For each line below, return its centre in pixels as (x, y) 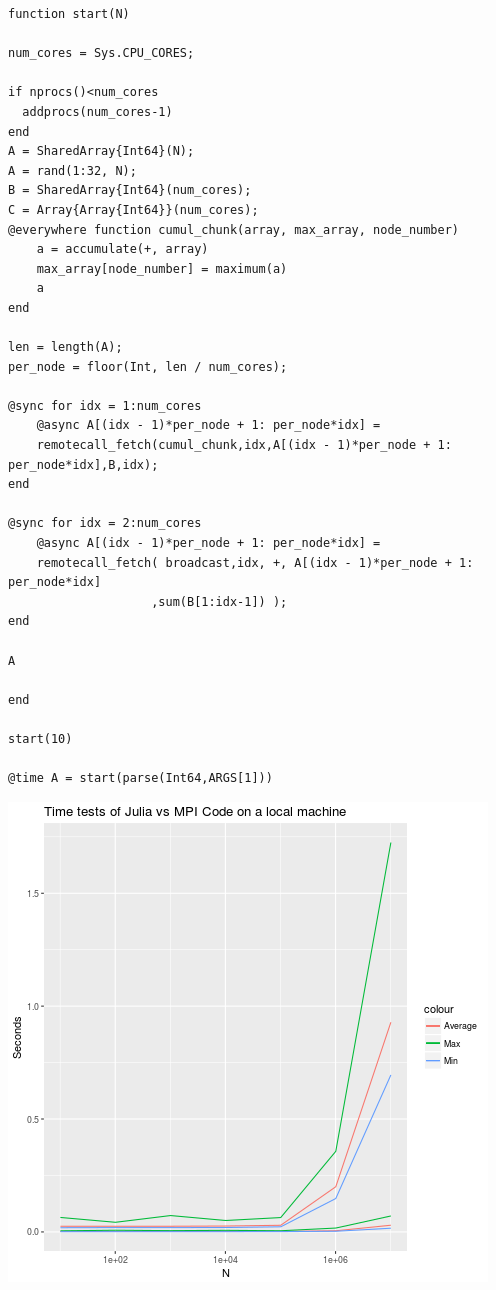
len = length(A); (65, 347)
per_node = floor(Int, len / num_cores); (148, 366)
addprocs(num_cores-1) (97, 111)
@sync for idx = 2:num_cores (105, 523)
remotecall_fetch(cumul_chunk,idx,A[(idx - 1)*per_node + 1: (244, 445)
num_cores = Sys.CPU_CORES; (101, 53)
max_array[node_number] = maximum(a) (162, 268)
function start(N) (69, 14)
